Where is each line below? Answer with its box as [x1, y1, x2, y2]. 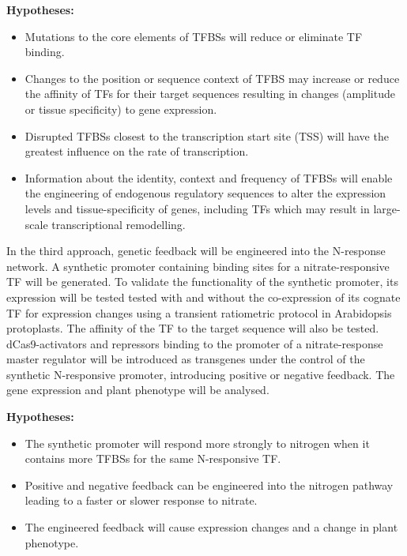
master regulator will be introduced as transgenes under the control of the [6, 351, 365, 367]
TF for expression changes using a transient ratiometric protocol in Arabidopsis [6, 304, 392, 321]
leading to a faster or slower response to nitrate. [24, 492, 258, 509]
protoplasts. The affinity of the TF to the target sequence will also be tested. [6, 320, 379, 336]
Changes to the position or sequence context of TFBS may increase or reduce [24, 69, 400, 86]
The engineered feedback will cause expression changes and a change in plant [24, 519, 398, 535]
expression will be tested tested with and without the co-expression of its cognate [6, 288, 401, 305]
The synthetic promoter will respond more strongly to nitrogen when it [24, 434, 370, 451]
